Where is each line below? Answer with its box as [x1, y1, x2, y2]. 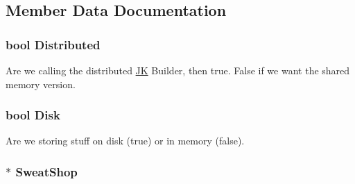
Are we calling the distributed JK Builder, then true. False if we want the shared [6, 63, 350, 77]
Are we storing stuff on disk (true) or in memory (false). [6, 133, 245, 148]
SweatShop [15, 162, 78, 180]
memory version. [6, 76, 76, 91]
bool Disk [6, 106, 60, 124]
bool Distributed [6, 35, 101, 53]
